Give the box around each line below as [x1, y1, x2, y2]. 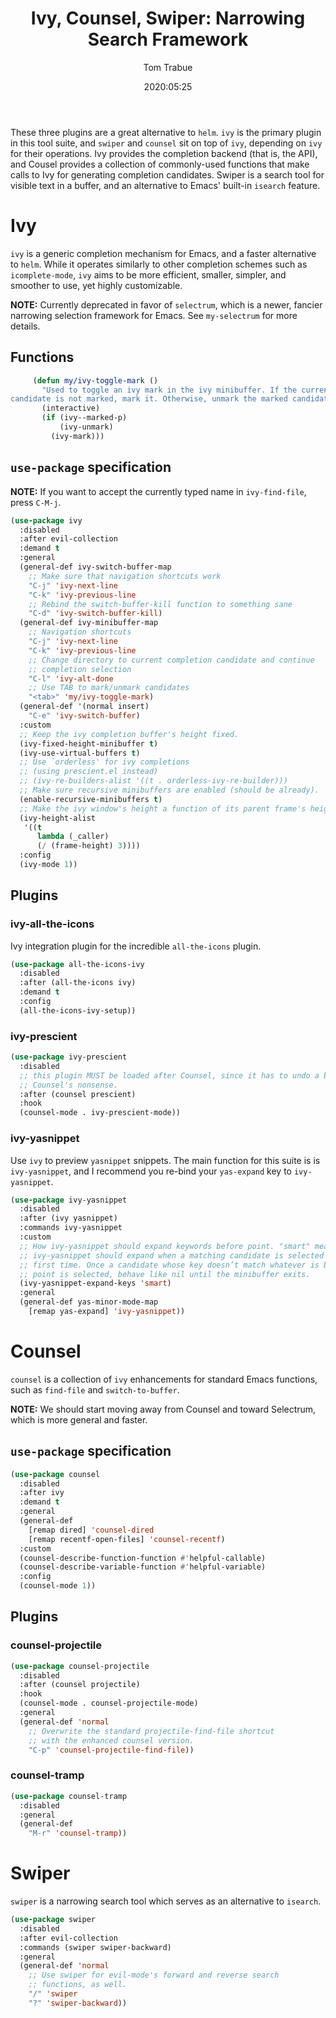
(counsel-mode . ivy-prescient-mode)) [19, 1108, 182, 1118]
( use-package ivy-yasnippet [10, 1195, 128, 1205]
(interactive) [41, 403, 101, 414]
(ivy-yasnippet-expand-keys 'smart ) [19, 1278, 172, 1289]
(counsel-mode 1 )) [19, 1581, 97, 1591]
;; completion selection [28, 664, 132, 674]
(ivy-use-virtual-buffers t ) [19, 748, 141, 758]
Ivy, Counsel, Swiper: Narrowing [30, 7, 306, 30]
